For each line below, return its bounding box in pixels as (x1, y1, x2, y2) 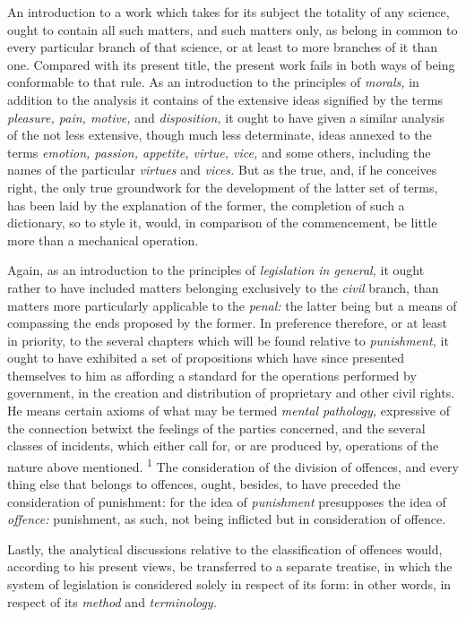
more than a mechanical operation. (7, 230, 199, 249)
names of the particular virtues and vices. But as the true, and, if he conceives (7, 160, 437, 179)
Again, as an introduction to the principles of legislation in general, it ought (7, 261, 425, 279)
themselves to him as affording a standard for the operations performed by (7, 365, 417, 384)
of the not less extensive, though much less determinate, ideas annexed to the (7, 125, 432, 144)
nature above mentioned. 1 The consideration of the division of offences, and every (7, 454, 459, 476)
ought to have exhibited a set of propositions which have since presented (7, 348, 405, 367)
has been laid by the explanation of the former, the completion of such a (7, 195, 405, 214)
